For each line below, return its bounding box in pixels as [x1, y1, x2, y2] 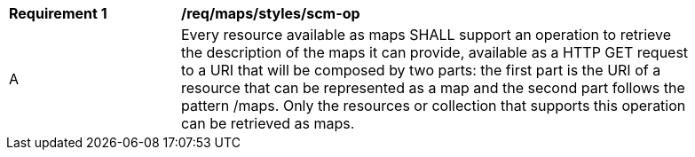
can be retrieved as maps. [181, 114, 355, 132]
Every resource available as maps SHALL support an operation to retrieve [181, 26, 672, 43]
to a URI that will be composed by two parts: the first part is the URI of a [181, 61, 661, 79]
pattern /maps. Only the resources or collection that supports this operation [181, 97, 686, 114]
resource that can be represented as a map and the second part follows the [181, 79, 685, 97]
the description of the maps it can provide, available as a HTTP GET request [181, 43, 689, 61]
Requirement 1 [9, 4, 107, 22]
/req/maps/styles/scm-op [181, 4, 360, 22]
